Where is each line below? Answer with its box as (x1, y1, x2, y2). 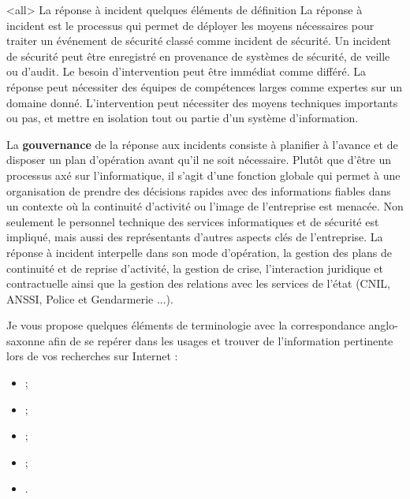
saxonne (6, 332, 45, 348)
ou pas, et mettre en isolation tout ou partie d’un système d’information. (6, 110, 359, 126)
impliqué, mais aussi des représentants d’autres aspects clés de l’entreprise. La (6, 229, 383, 245)
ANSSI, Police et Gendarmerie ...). (6, 290, 173, 307)
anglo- (368, 317, 398, 333)
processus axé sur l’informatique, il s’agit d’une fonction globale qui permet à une (6, 166, 401, 183)
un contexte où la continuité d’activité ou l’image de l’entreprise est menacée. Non (6, 198, 404, 214)
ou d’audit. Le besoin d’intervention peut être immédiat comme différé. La (6, 63, 366, 80)
